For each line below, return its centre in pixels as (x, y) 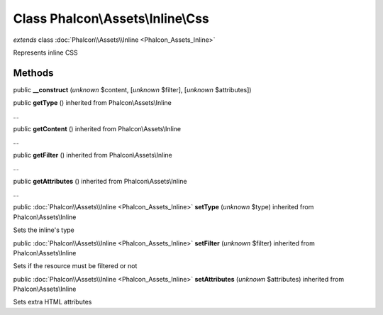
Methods (33, 73)
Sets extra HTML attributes (52, 302)
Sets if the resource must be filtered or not (75, 266)
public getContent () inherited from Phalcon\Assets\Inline (97, 129)
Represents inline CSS (45, 52)
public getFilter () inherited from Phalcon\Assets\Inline (93, 155)
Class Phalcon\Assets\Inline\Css (111, 18)
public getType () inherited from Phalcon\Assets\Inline (92, 103)
